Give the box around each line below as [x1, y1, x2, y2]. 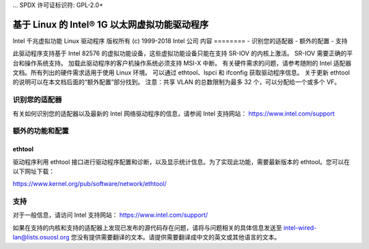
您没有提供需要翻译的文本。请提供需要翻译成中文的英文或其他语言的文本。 [70, 233, 281, 241]
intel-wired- [283, 223, 317, 232]
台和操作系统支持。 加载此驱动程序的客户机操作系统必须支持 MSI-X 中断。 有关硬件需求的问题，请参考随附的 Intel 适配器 [12, 59, 352, 67]
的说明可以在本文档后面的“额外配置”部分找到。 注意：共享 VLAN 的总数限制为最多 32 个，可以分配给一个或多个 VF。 [12, 78, 341, 86]
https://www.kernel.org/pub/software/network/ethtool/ [12, 180, 167, 188]
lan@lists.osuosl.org [12, 233, 70, 241]
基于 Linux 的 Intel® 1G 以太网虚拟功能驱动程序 [12, 18, 209, 30]
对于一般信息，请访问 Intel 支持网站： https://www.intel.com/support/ [12, 211, 208, 219]
